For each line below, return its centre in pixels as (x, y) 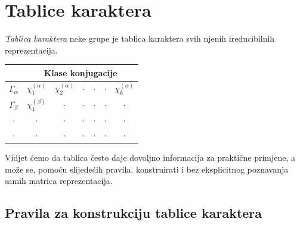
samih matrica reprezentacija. (59, 181)
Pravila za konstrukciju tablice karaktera (134, 213)
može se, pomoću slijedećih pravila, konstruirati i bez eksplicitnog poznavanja (147, 169)
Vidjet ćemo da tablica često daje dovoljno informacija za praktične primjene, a (150, 157)
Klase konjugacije (81, 72)
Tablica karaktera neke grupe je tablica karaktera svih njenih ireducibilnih (140, 38)
